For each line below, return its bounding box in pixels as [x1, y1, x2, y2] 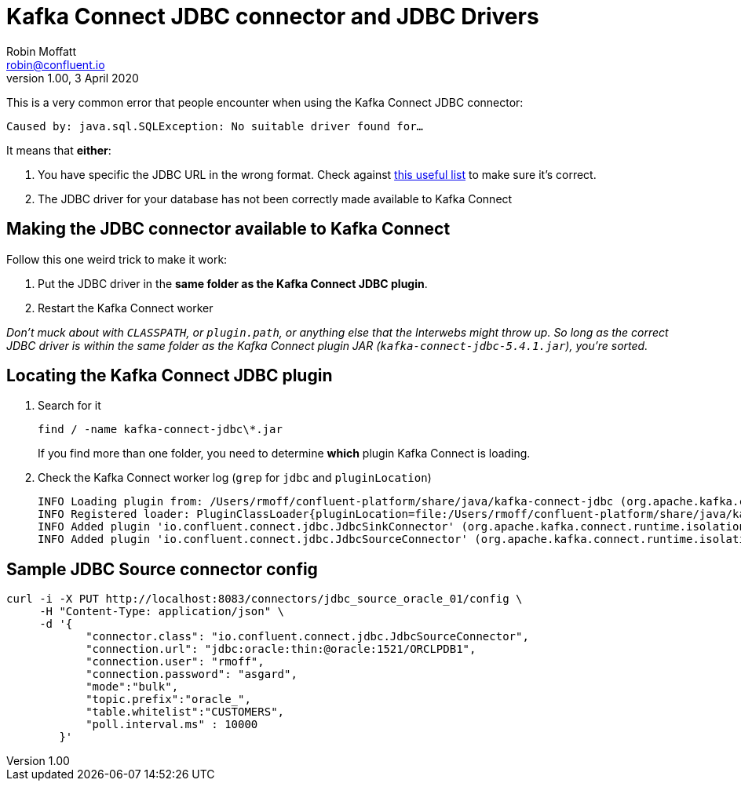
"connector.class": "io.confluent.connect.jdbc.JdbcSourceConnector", [86, 630, 529, 643]
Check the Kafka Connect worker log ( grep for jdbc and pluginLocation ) [38, 471, 432, 485]
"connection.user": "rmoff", [86, 655, 265, 669]
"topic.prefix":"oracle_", [86, 693, 251, 706]
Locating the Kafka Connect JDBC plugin [6, 366, 333, 386]
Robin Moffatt [6, 44, 77, 58]
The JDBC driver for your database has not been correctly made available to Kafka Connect [38, 191, 513, 206]
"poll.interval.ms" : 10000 [86, 718, 258, 731]
